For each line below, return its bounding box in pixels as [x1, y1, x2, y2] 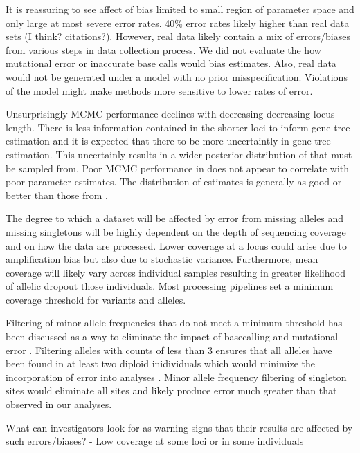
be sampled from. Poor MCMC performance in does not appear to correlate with [6, 160, 350, 175]
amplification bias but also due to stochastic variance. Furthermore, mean [6, 252, 318, 266]
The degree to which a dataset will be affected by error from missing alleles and [6, 211, 344, 225]
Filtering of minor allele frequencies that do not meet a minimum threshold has [6, 315, 343, 330]
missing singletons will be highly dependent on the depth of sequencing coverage [6, 224, 346, 239]
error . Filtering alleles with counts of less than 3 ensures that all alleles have [6, 342, 332, 357]
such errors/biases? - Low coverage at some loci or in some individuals [6, 434, 304, 448]
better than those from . [6, 187, 108, 202]
